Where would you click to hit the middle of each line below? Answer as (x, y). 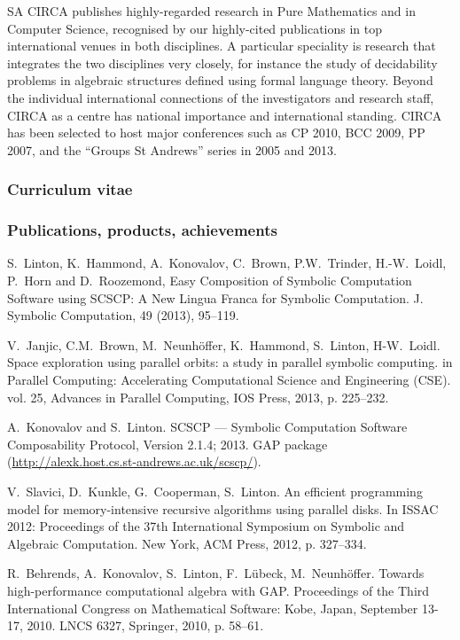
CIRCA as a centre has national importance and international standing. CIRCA (225, 115)
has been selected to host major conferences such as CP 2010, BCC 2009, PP (216, 133)
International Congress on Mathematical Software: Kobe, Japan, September (213, 608)
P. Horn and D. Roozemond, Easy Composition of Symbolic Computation (210, 280)
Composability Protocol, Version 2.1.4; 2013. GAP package (168, 444)
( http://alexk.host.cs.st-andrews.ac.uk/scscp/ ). (134, 461)
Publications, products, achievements (142, 230)
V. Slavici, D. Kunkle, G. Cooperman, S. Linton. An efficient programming (215, 491)
